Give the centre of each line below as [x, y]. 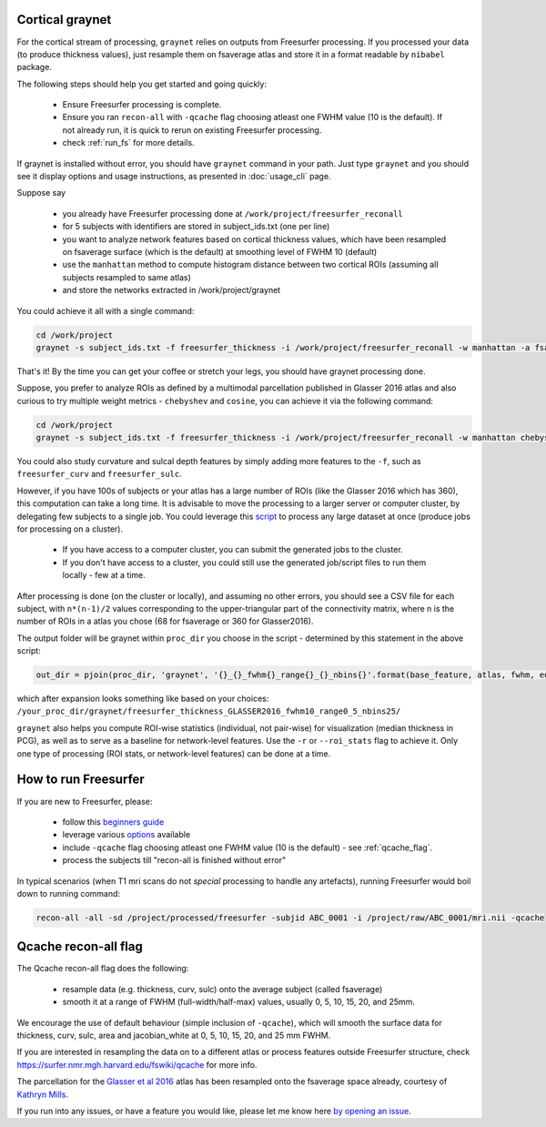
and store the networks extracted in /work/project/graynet [172, 290]
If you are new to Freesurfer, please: [85, 801]
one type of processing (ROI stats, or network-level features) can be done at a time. [174, 753]
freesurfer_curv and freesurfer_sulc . [99, 474]
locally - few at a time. [104, 575]
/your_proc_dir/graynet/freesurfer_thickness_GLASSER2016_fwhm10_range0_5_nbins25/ [209, 711]
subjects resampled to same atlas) [126, 277]
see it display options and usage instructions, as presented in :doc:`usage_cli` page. [174, 177]
